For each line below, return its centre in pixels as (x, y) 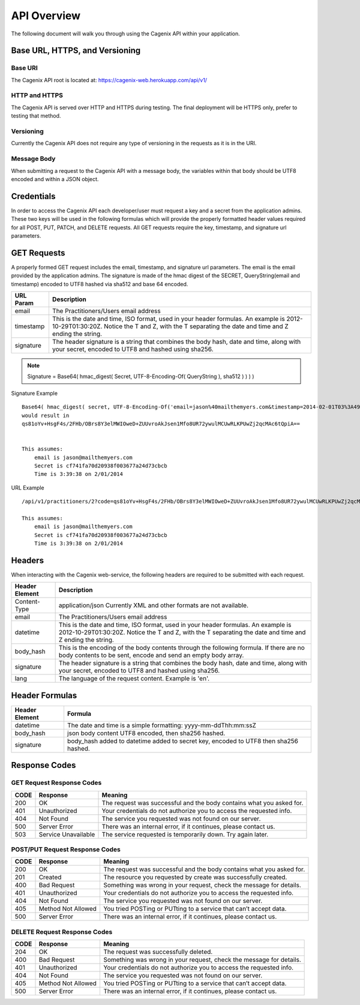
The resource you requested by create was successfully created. (195, 877)
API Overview (46, 16)
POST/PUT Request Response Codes (66, 850)
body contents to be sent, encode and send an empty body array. (151, 655)
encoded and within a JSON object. (55, 179)
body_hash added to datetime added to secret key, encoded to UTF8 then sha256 (182, 741)
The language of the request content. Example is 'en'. (134, 679)
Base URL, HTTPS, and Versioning (76, 51)
